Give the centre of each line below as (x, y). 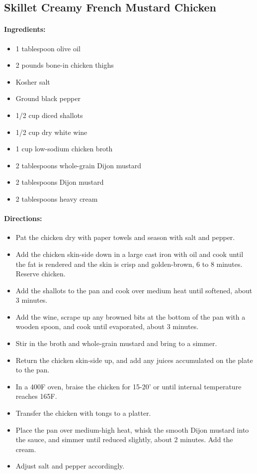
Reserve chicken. (41, 274)
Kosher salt (33, 81)
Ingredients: (25, 29)
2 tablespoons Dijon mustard (60, 182)
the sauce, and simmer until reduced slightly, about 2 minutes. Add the (124, 439)
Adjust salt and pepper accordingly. (70, 466)
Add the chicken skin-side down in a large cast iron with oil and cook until (129, 254)
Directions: (23, 218)
